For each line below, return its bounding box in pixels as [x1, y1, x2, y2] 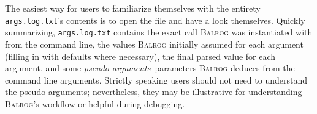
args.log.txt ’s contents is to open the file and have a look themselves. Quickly [5, 13, 305, 26]
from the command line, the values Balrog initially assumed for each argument [5, 37, 304, 50]
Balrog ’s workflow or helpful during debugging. [5, 97, 185, 110]
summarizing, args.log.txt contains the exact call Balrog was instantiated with [5, 26, 313, 38]
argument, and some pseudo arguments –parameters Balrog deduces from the [5, 62, 295, 74]
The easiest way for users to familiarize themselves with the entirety [5, 2, 261, 14]
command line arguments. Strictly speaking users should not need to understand [5, 73, 307, 86]
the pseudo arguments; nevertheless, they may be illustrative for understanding [5, 85, 302, 98]
